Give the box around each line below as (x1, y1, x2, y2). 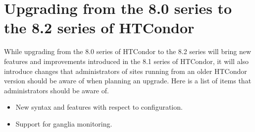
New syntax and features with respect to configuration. (15, 102, 183, 112)
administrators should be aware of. (4, 85, 109, 95)
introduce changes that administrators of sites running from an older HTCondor (4, 66, 247, 76)
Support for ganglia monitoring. (15, 118, 112, 129)
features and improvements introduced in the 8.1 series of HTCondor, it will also (4, 56, 249, 66)
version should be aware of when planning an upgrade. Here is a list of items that (4, 75, 252, 86)
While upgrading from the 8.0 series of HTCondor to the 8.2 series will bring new (4, 46, 252, 57)
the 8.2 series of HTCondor (4, 17, 195, 38)
